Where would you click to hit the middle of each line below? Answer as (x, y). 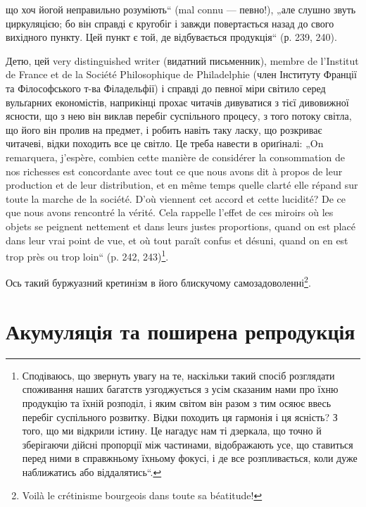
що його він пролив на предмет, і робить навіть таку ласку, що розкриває (164, 129)
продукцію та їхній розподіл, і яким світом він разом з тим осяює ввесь (177, 402)
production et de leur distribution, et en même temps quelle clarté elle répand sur (182, 185)
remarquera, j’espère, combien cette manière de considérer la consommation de (175, 157)
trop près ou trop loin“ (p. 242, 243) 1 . (87, 255)
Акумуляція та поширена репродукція (181, 331)
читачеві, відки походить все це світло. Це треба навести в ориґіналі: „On (165, 143)
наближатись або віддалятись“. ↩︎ (92, 471)
